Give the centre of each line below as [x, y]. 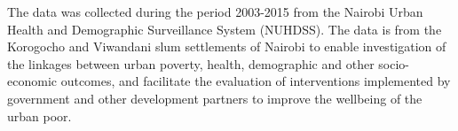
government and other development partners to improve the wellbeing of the [215, 98]
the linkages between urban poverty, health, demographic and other [191, 63]
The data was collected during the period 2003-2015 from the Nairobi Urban [215, 12]
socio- [394, 63]
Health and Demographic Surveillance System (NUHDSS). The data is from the [225, 29]
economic [32, 81]
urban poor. [39, 116]
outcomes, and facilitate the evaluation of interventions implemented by [256, 81]
